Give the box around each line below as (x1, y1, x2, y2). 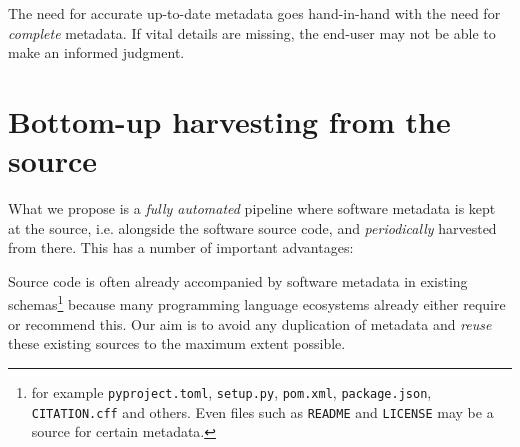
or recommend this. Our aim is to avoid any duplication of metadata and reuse (8, 313, 492, 334)
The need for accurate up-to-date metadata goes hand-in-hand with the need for (8, 3, 501, 23)
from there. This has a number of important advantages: (8, 237, 354, 258)
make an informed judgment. (8, 42, 185, 63)
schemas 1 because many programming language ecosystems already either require (8, 291, 506, 315)
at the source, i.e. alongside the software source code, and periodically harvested (8, 217, 497, 238)
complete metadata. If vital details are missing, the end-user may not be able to (8, 22, 496, 43)
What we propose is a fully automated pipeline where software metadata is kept (8, 198, 496, 219)
